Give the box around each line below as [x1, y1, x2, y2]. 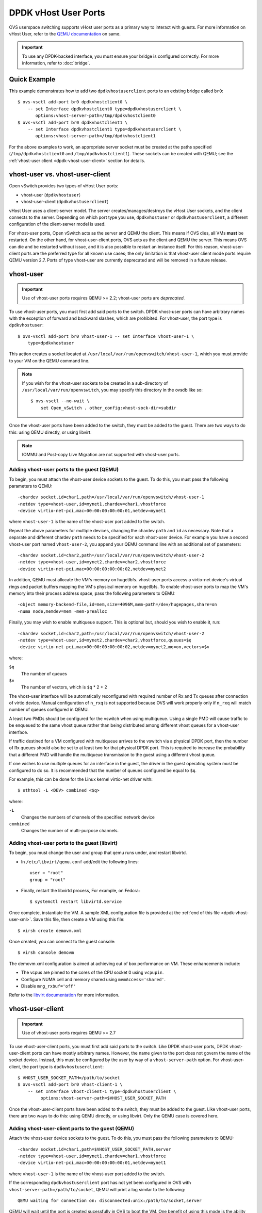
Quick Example [9, 75, 56, 83]
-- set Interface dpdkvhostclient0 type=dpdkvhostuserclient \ [27, 106, 181, 112]
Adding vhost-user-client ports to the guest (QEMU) [9, 1125, 134, 1131]
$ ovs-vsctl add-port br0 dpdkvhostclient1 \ [17, 119, 128, 125]
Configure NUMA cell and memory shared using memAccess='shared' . [21, 976, 166, 982]
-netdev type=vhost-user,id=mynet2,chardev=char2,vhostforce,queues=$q [17, 637, 192, 643]
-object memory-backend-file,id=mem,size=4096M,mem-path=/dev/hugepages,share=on [17, 602, 217, 607]
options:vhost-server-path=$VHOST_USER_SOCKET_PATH [40, 1096, 166, 1101]
